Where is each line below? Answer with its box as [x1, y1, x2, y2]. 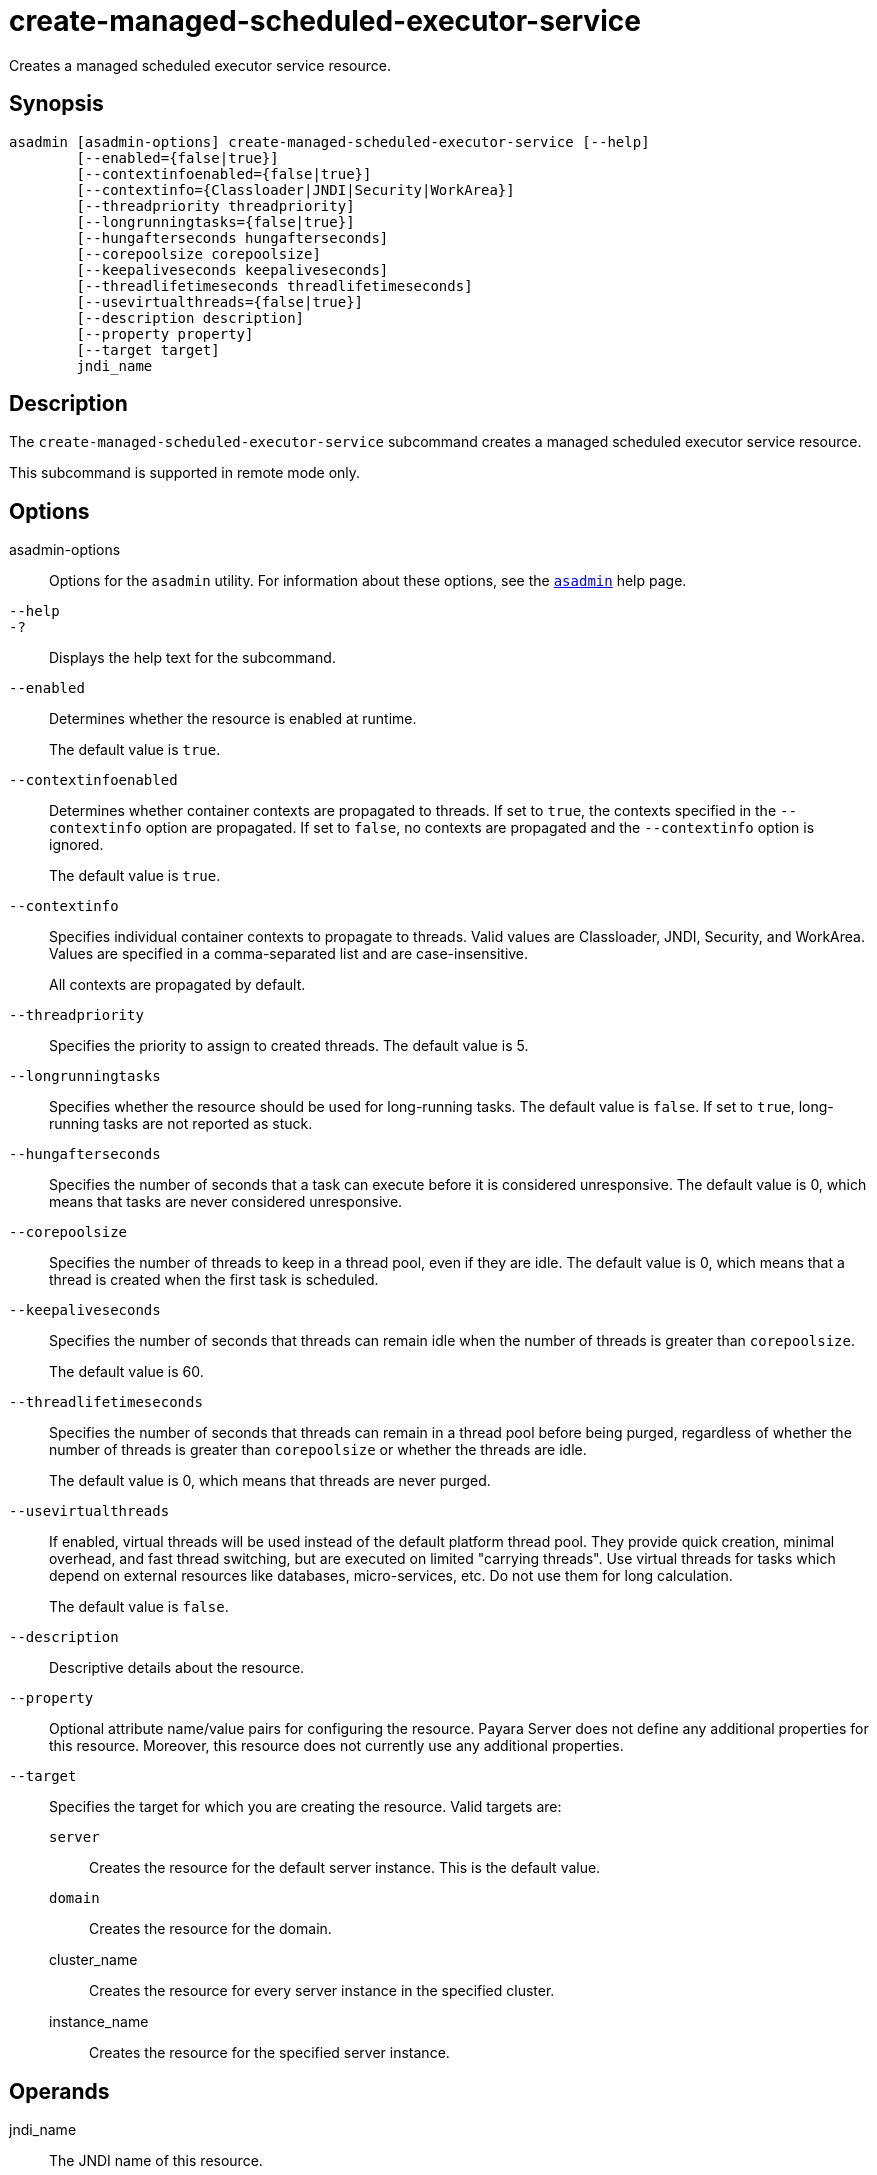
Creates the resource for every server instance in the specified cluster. [89, 1982, 555, 2000]
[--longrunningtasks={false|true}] [76, 213, 355, 230]
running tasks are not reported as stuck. [49, 1115, 313, 1133]
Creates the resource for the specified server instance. [89, 2044, 450, 2062]
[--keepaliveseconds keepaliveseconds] [76, 261, 389, 278]
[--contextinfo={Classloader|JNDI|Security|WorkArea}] [76, 181, 515, 198]
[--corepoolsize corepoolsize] [76, 245, 321, 262]
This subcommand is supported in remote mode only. [9, 464, 361, 482]
